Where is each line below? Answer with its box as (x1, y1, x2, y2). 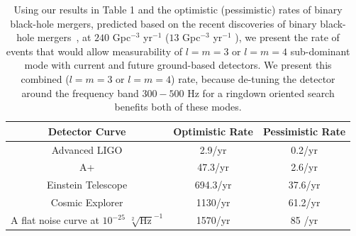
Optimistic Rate (173, 123, 253, 138)
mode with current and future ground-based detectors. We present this (24, 57, 332, 72)
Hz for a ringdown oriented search (187, 85, 335, 100)
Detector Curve (48, 123, 126, 138)
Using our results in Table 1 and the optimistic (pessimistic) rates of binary (13, 2, 343, 16)
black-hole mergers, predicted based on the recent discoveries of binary (10, 16, 317, 30)
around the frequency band (21, 85, 139, 100)
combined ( (21, 71, 69, 86)
